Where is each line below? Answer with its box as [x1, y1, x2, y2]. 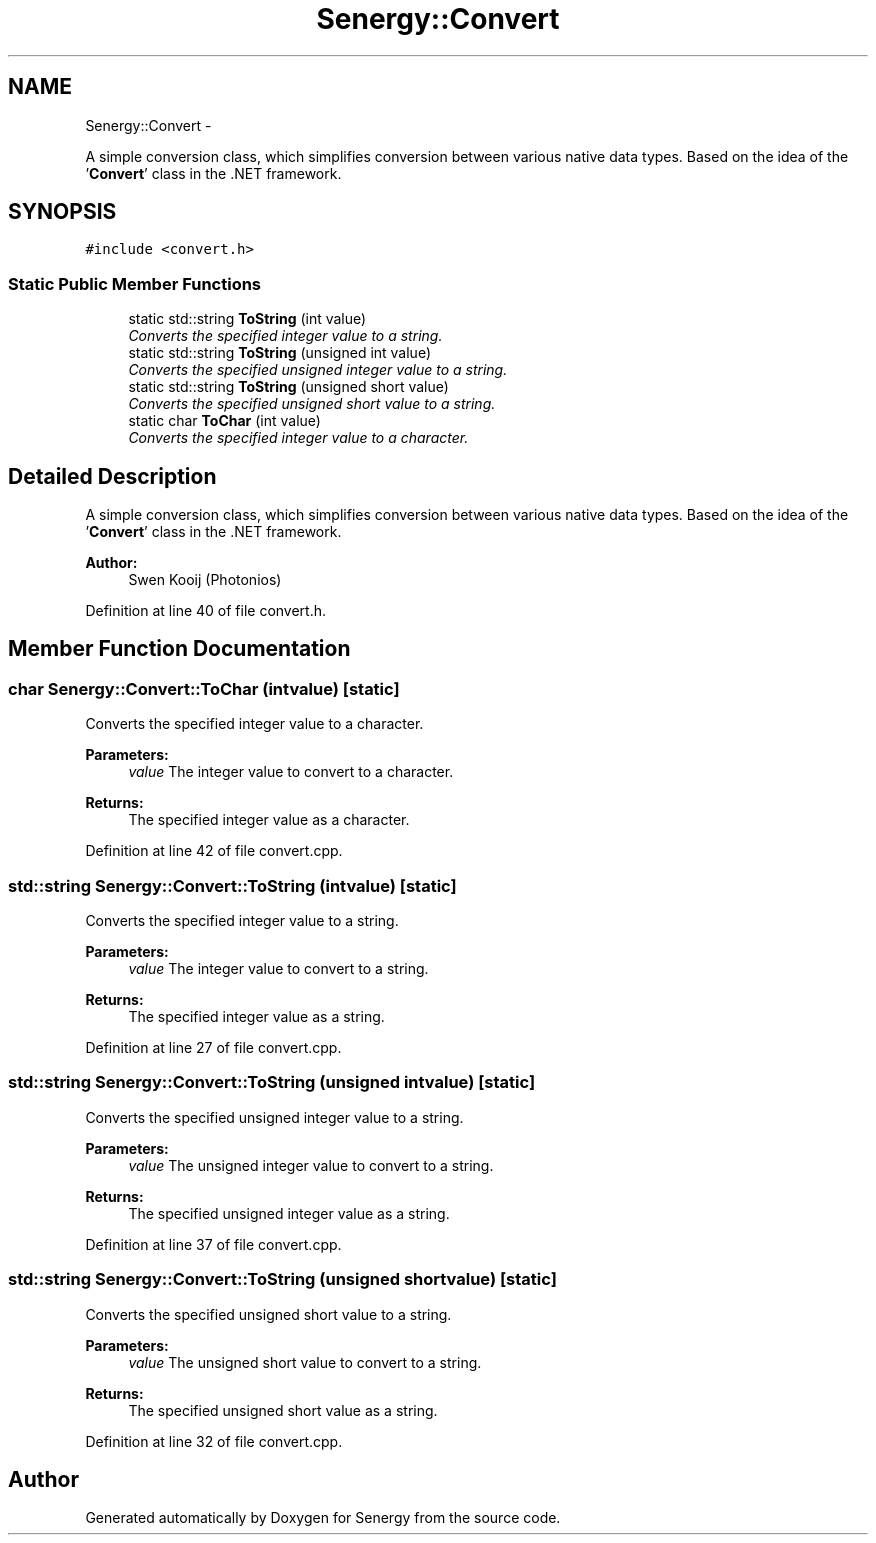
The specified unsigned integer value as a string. [128, 1204, 450, 1222]
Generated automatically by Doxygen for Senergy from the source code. [85, 1509, 561, 1527]
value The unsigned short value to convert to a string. [128, 1353, 482, 1371]
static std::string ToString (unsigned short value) [128, 378, 449, 396]
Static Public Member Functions [8, 273, 262, 294]
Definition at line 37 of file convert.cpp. [85, 1235, 342, 1253]
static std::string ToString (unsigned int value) [128, 344, 432, 362]
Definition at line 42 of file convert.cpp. [85, 842, 343, 860]
